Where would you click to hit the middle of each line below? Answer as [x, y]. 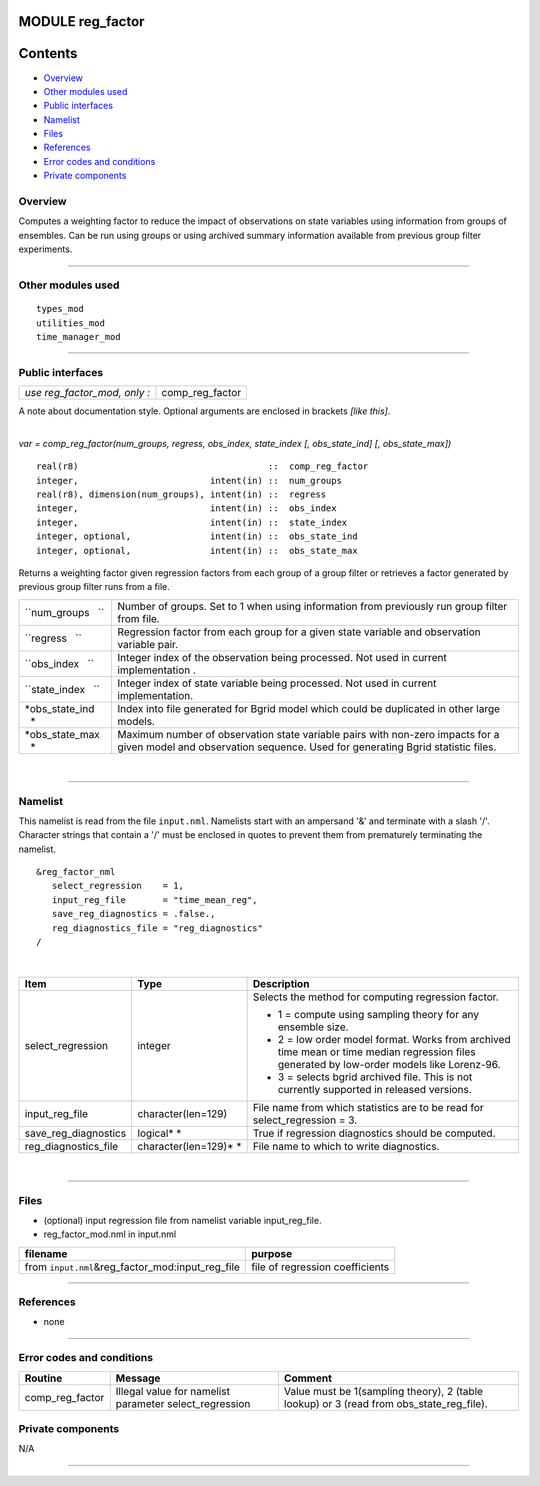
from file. [138, 618]
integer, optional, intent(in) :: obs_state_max [197, 550]
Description [281, 983]
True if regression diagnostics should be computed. [374, 1133]
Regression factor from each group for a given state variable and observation [299, 632]
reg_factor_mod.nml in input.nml [110, 1234]
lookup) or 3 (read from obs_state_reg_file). [386, 1403]
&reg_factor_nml [76, 872]
